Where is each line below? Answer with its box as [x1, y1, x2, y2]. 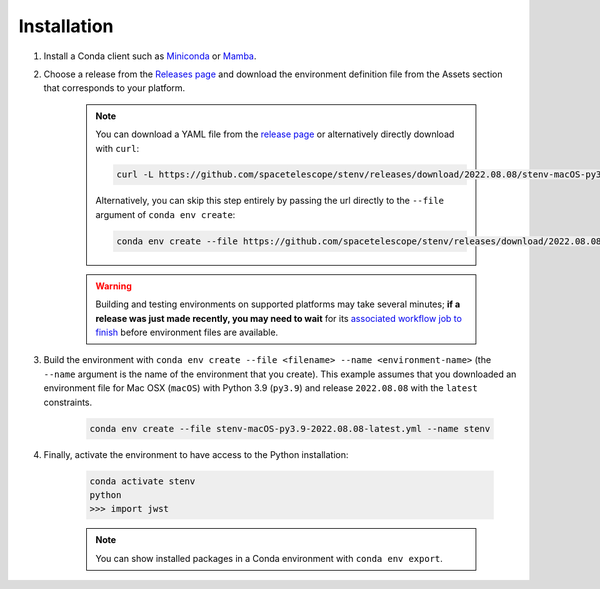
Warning [95, 280, 132, 292]
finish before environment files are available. [95, 326, 279, 338]
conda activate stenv [89, 475, 196, 487]
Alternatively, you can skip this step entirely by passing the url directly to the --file [95, 195, 445, 207]
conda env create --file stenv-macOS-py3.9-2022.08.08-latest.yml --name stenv [89, 423, 491, 434]
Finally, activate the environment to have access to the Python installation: [43, 448, 349, 460]
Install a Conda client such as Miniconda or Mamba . [43, 50, 257, 62]
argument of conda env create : [95, 208, 236, 220]
